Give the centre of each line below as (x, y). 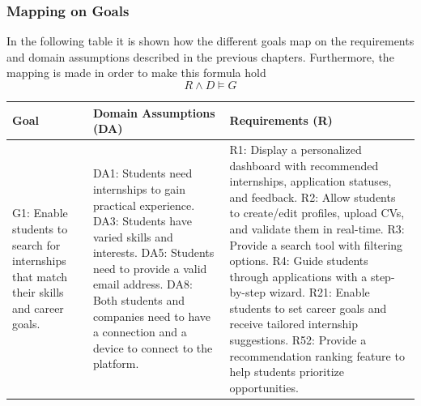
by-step (247, 292)
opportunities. (264, 387)
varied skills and (133, 236)
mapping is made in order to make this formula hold (136, 73)
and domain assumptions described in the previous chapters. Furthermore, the (200, 56)
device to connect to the (153, 347)
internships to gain (139, 188)
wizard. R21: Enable (319, 292)
